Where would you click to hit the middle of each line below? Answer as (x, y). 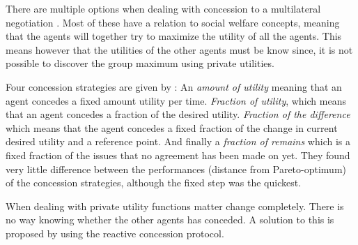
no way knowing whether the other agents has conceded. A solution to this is (170, 220)
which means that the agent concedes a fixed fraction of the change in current (172, 127)
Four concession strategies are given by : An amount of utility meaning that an (174, 86)
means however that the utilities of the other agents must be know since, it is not (179, 49)
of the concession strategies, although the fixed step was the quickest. (154, 183)
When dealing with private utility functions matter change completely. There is (175, 206)
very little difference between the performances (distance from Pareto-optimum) (176, 169)
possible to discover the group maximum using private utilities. (140, 63)
